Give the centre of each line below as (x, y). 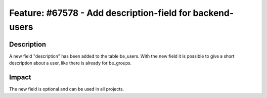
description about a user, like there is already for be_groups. (70, 63)
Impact (20, 77)
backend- (213, 13)
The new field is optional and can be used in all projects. (67, 89)
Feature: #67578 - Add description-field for (100, 13)
